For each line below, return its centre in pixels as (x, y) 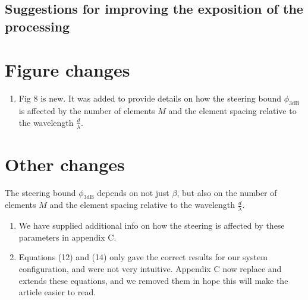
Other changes (65, 164)
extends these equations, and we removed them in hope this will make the (153, 280)
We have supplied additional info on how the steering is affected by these (152, 225)
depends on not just (133, 192)
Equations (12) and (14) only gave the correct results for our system (143, 257)
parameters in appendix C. (67, 237)
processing (37, 26)
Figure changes (67, 70)
